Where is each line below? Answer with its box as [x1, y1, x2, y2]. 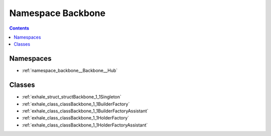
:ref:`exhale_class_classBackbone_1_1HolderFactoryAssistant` [22, 122, 148, 128]
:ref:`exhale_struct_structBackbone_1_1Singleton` [22, 94, 121, 100]
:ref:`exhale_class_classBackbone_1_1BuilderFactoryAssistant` [22, 108, 149, 114]
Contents [9, 25, 30, 31]
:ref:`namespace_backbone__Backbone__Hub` [22, 68, 118, 74]
